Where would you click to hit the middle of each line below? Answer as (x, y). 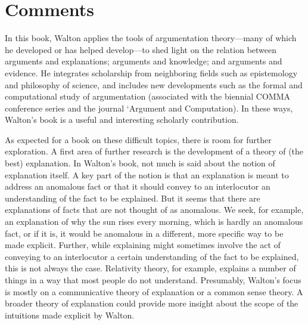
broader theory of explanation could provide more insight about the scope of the (152, 303)
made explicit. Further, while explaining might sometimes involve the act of (143, 245)
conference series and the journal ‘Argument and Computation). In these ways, (149, 108)
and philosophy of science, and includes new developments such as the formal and (154, 84)
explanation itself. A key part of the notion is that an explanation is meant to (147, 174)
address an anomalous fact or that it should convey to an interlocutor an (138, 186)
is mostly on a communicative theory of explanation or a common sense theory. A (154, 291)
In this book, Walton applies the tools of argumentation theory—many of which (151, 38)
